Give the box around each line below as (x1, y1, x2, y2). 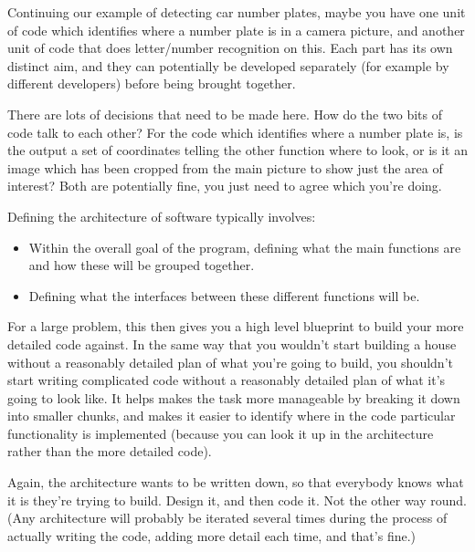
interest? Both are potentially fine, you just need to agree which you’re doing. (7, 176, 442, 195)
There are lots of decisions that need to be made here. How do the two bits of (7, 104, 442, 123)
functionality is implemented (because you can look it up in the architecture (7, 423, 434, 443)
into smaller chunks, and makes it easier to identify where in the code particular (7, 406, 456, 425)
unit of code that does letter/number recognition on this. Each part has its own (7, 38, 453, 57)
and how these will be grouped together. (28, 255, 255, 275)
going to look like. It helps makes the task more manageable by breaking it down (7, 388, 460, 407)
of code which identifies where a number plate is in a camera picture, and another (7, 20, 465, 39)
